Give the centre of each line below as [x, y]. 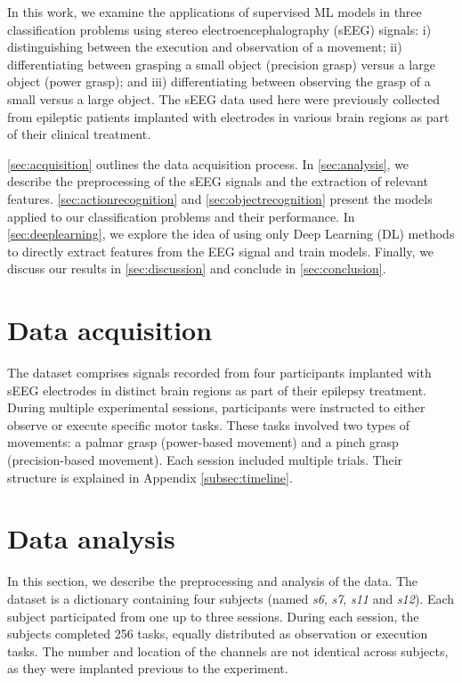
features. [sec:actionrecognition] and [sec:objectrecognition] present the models [220, 198]
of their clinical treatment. [79, 134]
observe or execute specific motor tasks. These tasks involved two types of [209, 424]
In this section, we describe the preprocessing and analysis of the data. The [213, 581]
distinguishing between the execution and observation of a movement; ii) [205, 47]
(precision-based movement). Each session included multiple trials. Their [205, 459]
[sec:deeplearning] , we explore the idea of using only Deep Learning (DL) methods [231, 234]
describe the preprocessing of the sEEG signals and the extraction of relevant [218, 181]
